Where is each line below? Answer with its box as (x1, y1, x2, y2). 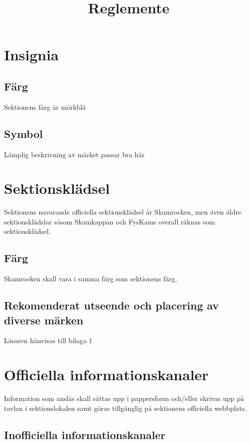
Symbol (4, 126, 43, 141)
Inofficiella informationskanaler (4, 427, 166, 442)
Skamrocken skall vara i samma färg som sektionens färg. (4, 273, 177, 284)
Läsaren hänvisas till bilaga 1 (4, 335, 93, 346)
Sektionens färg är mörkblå (4, 101, 86, 112)
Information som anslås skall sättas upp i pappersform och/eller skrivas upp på (4, 393, 245, 403)
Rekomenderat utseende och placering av (4, 298, 219, 313)
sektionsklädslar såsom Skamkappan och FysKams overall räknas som (4, 216, 215, 226)
